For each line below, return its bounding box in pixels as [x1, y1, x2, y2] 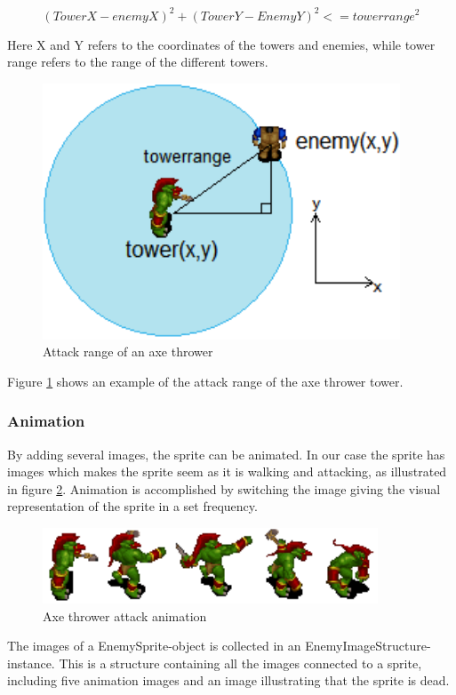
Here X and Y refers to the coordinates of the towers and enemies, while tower [7, 35, 436, 53]
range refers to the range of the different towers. [7, 52, 268, 71]
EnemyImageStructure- [305, 636, 431, 655]
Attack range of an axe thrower [43, 342, 213, 361]
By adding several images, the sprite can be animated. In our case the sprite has [7, 444, 445, 463]
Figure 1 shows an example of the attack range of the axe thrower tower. [7, 371, 404, 390]
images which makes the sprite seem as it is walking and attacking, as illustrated [7, 462, 447, 481]
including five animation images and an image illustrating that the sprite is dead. [7, 671, 450, 690]
